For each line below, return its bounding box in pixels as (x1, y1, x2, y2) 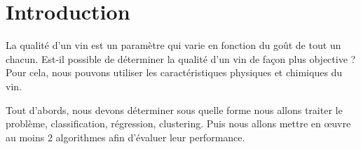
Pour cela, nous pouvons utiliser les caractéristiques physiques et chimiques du (6, 65, 343, 80)
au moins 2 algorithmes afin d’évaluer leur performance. (6, 129, 245, 144)
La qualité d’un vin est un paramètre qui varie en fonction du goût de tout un (6, 38, 341, 52)
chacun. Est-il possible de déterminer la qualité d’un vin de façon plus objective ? (6, 51, 356, 66)
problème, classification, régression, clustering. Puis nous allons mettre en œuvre (6, 116, 351, 131)
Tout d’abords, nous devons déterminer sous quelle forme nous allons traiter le (6, 102, 343, 117)
